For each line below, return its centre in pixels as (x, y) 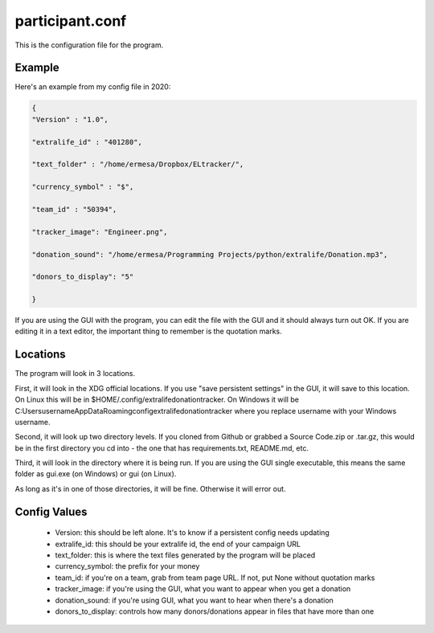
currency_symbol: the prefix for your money (127, 566)
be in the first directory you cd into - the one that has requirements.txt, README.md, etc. (162, 448)
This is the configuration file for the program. (89, 45)
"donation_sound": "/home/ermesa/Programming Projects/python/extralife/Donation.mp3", (210, 254)
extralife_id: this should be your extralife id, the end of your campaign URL (178, 544)
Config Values (51, 511)
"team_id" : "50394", (74, 209)
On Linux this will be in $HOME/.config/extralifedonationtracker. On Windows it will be (157, 400)
